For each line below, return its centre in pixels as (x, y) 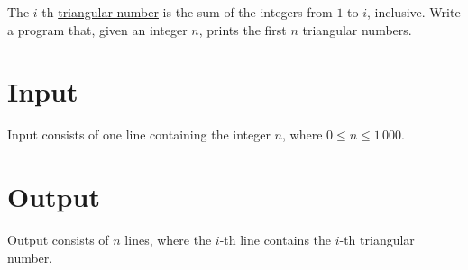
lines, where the (168, 240)
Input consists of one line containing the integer (139, 135)
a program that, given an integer (97, 29)
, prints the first (243, 29)
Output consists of (58, 240)
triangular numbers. (357, 29)
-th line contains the (275, 240)
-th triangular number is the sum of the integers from (185, 12)
